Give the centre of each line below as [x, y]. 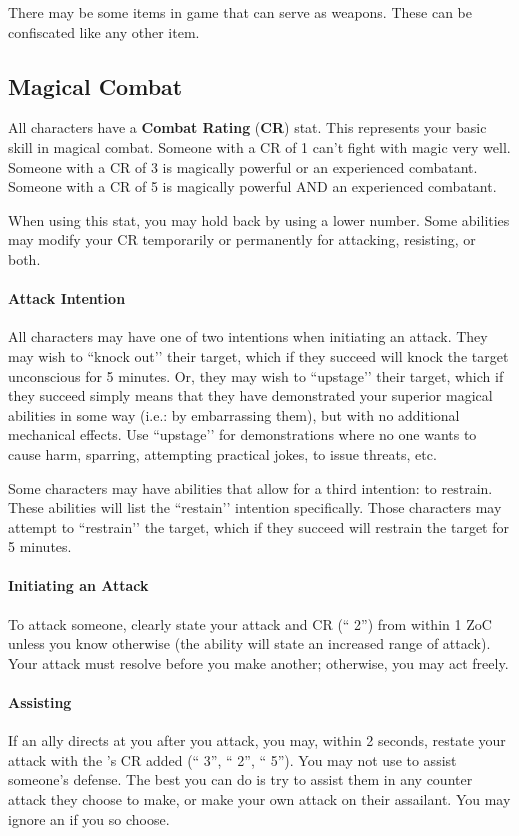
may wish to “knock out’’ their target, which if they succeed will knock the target [258, 355]
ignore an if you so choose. [89, 818]
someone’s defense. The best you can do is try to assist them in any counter [240, 779]
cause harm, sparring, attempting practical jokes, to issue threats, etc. [222, 453]
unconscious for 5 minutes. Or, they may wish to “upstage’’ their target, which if [256, 375]
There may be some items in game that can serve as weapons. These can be [240, 12]
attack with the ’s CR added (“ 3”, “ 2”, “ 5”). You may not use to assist [232, 759]
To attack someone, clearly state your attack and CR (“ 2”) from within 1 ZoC [250, 623]
